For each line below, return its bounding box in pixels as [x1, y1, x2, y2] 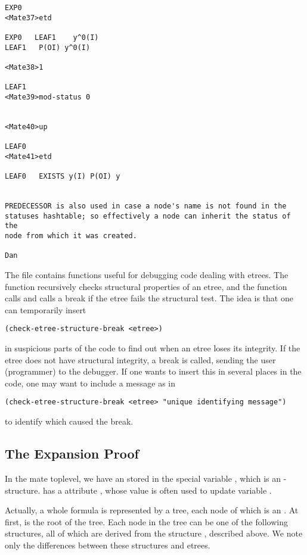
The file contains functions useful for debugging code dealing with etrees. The [5, 269, 289, 281]
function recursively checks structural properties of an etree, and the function [5, 280, 287, 292]
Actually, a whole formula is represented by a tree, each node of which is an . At [5, 504, 299, 516]
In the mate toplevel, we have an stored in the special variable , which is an [5, 472, 281, 484]
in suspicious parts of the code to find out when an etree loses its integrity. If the [5, 342, 300, 354]
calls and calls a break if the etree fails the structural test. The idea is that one [5, 292, 293, 304]
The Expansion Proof [5, 444, 139, 463]
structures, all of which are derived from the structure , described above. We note [5, 527, 303, 540]
